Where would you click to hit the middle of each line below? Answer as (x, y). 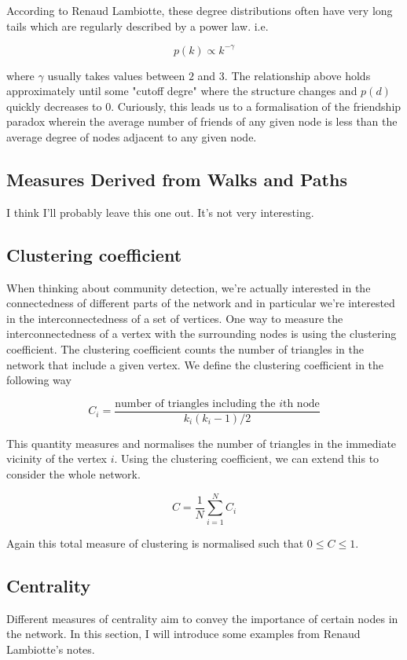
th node (301, 403)
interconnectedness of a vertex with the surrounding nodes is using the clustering (202, 334)
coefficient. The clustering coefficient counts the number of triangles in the (185, 349)
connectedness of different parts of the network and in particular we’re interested (201, 303)
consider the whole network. (73, 474)
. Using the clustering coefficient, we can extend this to (247, 458)
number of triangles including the (195, 403)
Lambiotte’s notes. (51, 649)
